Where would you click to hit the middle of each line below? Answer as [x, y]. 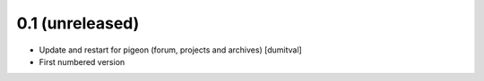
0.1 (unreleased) [78, 23]
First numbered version [82, 61]
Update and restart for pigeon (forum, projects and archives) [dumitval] [170, 50]
